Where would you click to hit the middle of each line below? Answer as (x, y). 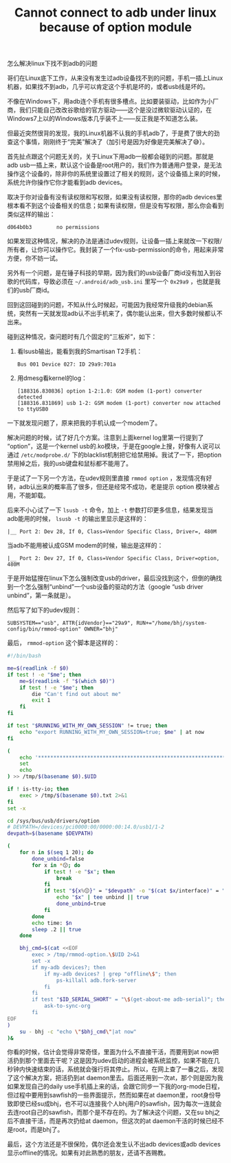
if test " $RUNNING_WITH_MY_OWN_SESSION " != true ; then (87, 726)
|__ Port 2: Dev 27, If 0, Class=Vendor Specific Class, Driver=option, (113, 559)
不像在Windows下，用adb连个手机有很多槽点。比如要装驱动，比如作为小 (110, 101)
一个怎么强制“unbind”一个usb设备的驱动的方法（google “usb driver (108, 587)
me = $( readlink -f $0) (38, 668)
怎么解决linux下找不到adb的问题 (52, 63)
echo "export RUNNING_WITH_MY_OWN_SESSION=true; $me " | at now (112, 732)
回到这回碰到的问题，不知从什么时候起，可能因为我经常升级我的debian (107, 305)
